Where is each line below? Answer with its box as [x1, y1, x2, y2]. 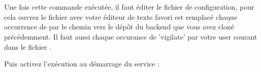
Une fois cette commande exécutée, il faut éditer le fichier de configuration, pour [4, 2, 254, 12]
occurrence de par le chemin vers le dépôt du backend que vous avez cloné [4, 21, 234, 32]
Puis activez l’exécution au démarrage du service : [4, 58, 160, 69]
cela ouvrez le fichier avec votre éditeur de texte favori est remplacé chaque [4, 11, 238, 22]
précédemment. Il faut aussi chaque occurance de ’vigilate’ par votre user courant [4, 31, 257, 42]
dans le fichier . [4, 41, 52, 52]
